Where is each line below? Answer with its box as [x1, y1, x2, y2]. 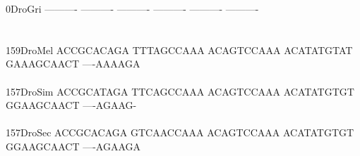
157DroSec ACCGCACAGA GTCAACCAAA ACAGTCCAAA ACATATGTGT [6, 125, 354, 140]
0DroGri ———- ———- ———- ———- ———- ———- [6, 1, 259, 15]
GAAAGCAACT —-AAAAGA [6, 56, 140, 71]
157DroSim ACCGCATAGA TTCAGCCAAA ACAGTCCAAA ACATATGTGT [6, 84, 354, 98]
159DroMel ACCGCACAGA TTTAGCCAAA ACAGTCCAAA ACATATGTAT [6, 42, 353, 57]
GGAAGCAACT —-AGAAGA [6, 138, 141, 153]
